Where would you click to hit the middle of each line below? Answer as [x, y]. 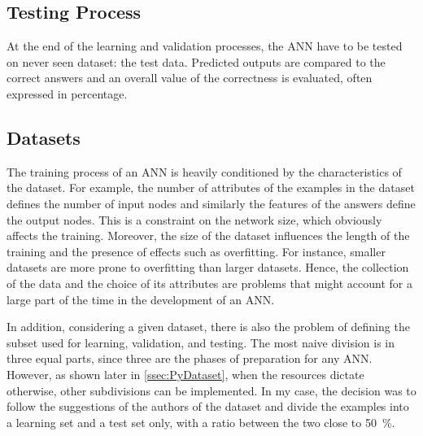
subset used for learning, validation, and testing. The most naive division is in [201, 342]
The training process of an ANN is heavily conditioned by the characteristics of [204, 171]
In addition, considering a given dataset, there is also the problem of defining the [208, 327]
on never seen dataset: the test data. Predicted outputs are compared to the [196, 61]
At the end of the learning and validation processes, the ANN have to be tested [205, 46]
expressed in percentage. [67, 93]
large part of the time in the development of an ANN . [141, 299]
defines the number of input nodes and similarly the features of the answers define [211, 203]
